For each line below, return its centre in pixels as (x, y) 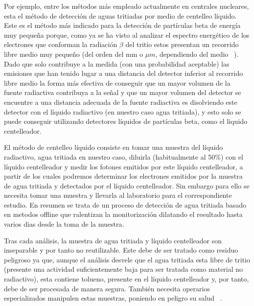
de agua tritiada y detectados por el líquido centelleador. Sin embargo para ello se (127, 185)
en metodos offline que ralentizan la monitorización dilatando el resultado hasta (123, 214)
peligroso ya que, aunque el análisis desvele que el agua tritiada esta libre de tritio (127, 259)
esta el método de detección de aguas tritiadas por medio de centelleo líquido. (120, 15)
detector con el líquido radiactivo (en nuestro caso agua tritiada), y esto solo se (123, 111)
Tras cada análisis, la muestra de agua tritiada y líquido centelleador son (113, 240)
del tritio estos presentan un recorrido (182, 44)
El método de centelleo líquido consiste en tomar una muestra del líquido (114, 147)
